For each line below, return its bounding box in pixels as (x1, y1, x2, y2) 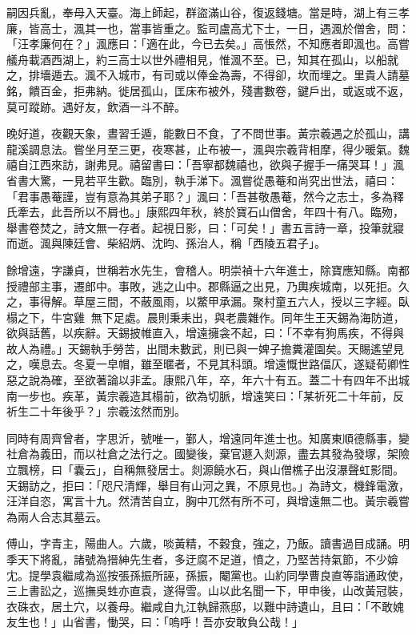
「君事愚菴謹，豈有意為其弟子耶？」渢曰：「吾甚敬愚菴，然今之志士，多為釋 (6, 187, 404, 204)
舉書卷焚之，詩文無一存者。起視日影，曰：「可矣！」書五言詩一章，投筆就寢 (6, 219, 404, 235)
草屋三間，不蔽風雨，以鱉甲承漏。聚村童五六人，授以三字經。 (73, 293, 398, 310)
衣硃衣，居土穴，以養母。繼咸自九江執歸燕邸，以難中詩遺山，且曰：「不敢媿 (6, 597, 404, 614)
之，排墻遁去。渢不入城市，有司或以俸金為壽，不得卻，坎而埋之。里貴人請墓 (6, 66, 410, 83)
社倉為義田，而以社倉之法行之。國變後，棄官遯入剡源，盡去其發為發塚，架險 (6, 445, 410, 462)
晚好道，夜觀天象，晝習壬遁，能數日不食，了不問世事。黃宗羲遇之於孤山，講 (6, 125, 410, 142)
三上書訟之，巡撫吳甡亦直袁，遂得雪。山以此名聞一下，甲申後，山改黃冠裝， (6, 582, 410, 599)
